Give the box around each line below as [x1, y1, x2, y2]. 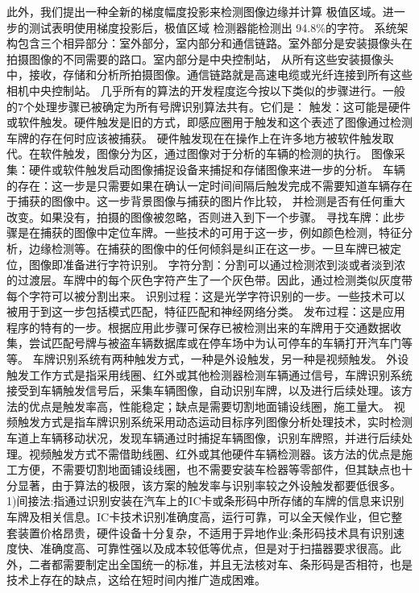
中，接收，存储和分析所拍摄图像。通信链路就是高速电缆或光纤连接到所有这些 [6, 66, 413, 83]
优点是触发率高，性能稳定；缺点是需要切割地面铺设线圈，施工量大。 [28, 397, 390, 414]
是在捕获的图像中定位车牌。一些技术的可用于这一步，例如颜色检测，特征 [17, 224, 401, 241]
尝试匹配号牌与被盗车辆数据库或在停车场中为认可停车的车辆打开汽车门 [28, 334, 401, 351]
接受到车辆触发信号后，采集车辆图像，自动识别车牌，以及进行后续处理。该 [6, 382, 401, 399]
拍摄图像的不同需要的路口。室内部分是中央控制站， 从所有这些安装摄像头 [6, 50, 394, 67]
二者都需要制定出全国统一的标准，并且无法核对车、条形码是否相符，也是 [28, 555, 413, 572]
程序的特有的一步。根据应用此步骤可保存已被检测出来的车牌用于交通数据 [6, 318, 390, 335]
